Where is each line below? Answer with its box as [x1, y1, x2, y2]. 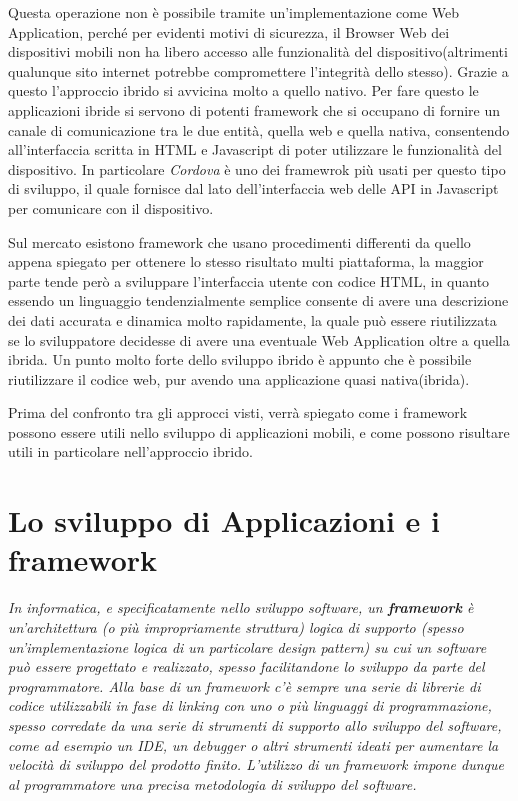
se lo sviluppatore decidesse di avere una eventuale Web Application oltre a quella [8, 329, 510, 350]
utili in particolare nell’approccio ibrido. [8, 441, 253, 462]
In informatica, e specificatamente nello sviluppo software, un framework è [8, 597, 474, 618]
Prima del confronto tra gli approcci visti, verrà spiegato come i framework [8, 402, 468, 423]
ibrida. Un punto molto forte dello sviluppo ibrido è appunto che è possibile [8, 349, 472, 370]
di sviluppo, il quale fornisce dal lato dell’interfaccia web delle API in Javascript [8, 178, 499, 199]
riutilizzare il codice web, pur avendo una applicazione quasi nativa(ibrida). [8, 368, 470, 389]
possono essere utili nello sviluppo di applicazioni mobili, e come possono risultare [8, 421, 510, 442]
